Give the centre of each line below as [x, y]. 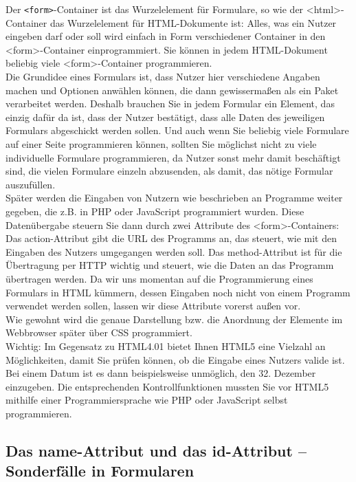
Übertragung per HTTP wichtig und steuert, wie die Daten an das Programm [170, 265]
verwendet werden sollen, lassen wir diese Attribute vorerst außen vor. [153, 306]
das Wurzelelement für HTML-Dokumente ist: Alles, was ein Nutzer [193, 22]
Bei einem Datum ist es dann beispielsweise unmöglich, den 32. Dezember [161, 373]
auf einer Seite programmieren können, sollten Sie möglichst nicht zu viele [161, 144]
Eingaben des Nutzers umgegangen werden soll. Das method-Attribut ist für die [174, 251]
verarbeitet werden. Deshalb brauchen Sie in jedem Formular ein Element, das [170, 103]
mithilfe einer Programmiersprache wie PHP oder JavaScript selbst [147, 400]
